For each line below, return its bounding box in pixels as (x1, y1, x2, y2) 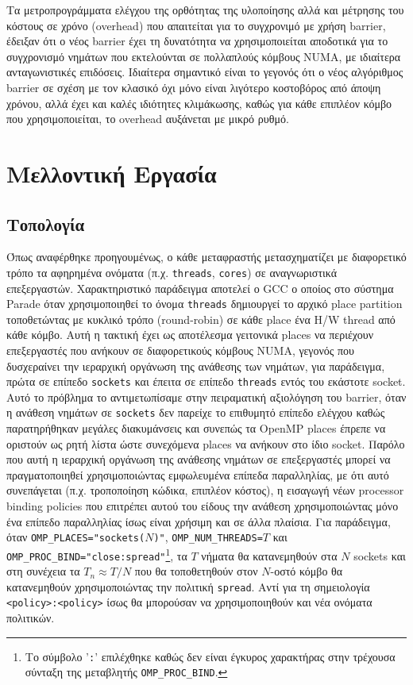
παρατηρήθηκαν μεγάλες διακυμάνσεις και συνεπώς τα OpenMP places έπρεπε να (6, 420, 386, 437)
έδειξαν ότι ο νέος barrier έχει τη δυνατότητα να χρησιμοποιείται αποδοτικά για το (6, 33, 388, 49)
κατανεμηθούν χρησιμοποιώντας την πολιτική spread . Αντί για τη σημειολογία (6, 578, 370, 595)
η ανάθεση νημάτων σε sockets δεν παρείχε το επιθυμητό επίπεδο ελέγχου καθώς (6, 404, 385, 421)
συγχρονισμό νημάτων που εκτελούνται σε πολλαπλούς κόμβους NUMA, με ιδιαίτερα (6, 48, 401, 64)
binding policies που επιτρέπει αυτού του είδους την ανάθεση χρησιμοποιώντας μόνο (6, 498, 399, 514)
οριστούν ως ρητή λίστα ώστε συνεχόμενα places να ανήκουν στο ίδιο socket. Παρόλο (6, 435, 405, 452)
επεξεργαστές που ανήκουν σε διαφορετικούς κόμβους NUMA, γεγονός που (6, 342, 354, 359)
